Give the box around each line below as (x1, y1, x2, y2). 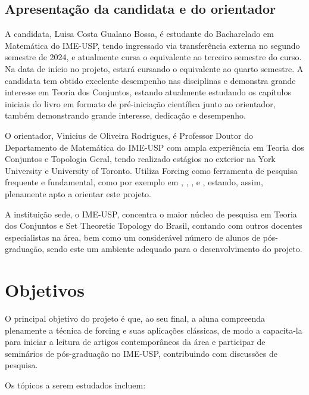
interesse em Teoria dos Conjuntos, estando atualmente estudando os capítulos (5, 86, 291, 98)
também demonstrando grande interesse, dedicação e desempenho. (5, 109, 246, 122)
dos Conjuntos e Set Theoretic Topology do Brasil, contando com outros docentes (5, 219, 302, 232)
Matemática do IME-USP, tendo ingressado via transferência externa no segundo (5, 39, 300, 51)
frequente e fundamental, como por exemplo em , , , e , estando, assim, (5, 176, 263, 188)
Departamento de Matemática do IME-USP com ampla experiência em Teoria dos (5, 141, 304, 153)
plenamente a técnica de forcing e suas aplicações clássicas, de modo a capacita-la (5, 324, 302, 336)
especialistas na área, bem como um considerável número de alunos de (5, 231, 261, 243)
